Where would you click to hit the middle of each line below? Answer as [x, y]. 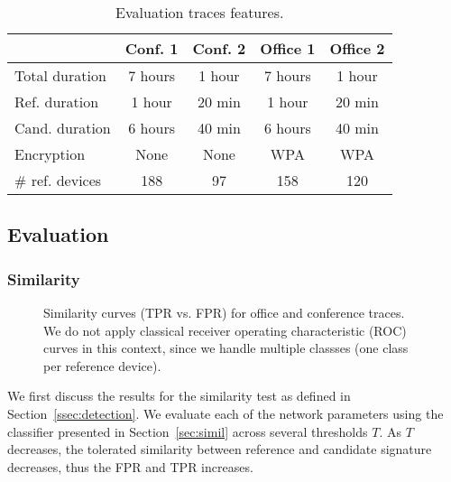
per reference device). [102, 365]
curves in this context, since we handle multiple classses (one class [226, 348]
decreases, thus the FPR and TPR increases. [130, 466]
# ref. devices [58, 180]
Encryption [50, 154]
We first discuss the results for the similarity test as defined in [179, 396]
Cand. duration [63, 128]
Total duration [60, 75]
